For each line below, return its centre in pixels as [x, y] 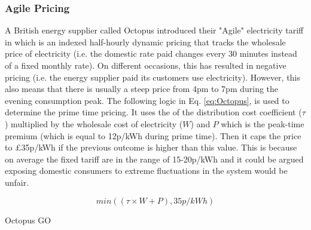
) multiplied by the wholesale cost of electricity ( [94, 123]
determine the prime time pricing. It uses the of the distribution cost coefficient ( [153, 112]
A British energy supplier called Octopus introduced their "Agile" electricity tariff [154, 30]
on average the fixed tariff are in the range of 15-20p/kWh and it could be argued [154, 159]
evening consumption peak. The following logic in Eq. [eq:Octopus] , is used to [147, 100]
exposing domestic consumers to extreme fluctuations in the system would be [146, 171]
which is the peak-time [263, 123]
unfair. [17, 182]
